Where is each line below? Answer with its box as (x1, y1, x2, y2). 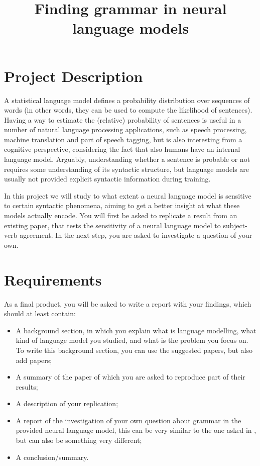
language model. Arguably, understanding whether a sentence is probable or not (4, 154, 250, 164)
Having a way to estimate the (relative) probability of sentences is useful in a (4, 114, 241, 125)
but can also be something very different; (16, 435, 142, 445)
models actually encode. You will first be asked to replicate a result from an (4, 210, 237, 221)
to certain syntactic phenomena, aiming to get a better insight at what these (4, 200, 240, 211)
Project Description (4, 65, 143, 86)
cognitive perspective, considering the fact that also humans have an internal (4, 144, 240, 154)
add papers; (16, 354, 52, 365)
